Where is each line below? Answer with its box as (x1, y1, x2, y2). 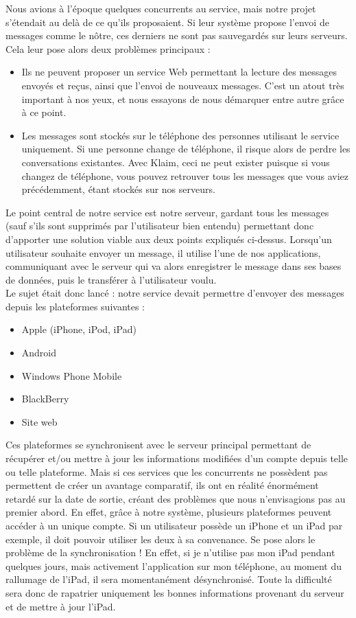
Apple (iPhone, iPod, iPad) (21, 322, 137, 336)
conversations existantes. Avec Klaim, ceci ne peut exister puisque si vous (21, 154, 330, 169)
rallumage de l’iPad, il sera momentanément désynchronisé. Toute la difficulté (5, 572, 332, 586)
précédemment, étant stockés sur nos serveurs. (21, 182, 215, 196)
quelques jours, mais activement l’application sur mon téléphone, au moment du (5, 558, 342, 573)
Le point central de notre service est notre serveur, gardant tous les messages (5, 205, 329, 219)
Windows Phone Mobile (21, 368, 122, 382)
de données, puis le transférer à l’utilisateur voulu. (5, 272, 217, 286)
